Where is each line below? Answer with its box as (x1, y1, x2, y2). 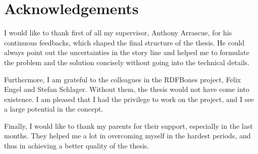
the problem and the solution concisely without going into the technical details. (4, 57, 250, 67)
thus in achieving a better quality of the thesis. (4, 140, 149, 151)
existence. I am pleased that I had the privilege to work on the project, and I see (4, 93, 254, 104)
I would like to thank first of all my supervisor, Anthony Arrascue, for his (4, 27, 232, 38)
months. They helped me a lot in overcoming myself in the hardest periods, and (4, 130, 251, 141)
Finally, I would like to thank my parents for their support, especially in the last (4, 120, 253, 131)
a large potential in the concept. (4, 104, 104, 114)
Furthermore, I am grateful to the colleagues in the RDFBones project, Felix (4, 74, 241, 84)
